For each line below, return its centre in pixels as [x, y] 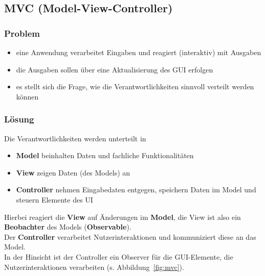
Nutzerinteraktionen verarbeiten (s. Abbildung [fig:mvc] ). [94, 267]
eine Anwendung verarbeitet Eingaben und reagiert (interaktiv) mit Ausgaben [139, 52]
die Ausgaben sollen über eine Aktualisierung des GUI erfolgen [115, 69]
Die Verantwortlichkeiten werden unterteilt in [75, 138]
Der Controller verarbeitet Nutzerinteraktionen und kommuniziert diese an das [130, 236]
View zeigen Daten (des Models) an [73, 172]
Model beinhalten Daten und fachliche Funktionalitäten [105, 155]
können [27, 96]
